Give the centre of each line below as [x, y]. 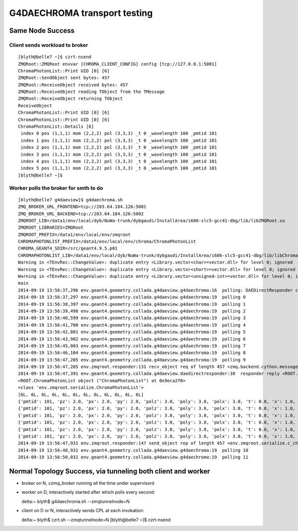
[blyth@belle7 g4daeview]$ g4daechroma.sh [71, 200]
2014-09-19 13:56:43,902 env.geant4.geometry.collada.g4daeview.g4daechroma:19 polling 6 [132, 339]
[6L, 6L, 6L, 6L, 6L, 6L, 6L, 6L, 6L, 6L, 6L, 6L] [81, 395]
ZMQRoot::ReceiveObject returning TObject [71, 99]
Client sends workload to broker [49, 45]
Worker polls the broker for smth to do [56, 188]
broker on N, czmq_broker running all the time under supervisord [88, 483]
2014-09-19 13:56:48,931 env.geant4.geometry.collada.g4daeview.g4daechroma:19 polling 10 [133, 450]
